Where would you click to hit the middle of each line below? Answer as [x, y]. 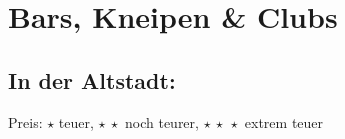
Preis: [25, 121]
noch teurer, [161, 121]
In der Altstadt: [92, 79]
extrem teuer [284, 121]
